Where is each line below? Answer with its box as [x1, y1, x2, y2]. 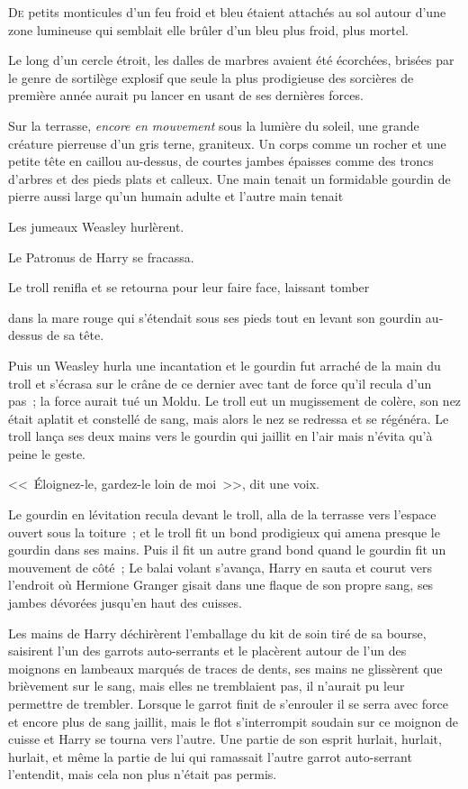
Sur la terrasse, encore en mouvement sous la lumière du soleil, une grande [8, 115, 419, 134]
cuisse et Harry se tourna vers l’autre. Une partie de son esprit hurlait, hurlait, [8, 729, 442, 748]
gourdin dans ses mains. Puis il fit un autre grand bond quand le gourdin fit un [8, 540, 446, 559]
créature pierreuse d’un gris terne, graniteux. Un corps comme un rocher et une [8, 133, 446, 152]
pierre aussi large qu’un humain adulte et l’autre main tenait [8, 187, 344, 206]
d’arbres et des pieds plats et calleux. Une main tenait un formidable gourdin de [8, 169, 451, 188]
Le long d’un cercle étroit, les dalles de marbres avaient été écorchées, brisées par [8, 50, 454, 69]
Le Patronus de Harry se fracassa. [8, 247, 194, 266]
